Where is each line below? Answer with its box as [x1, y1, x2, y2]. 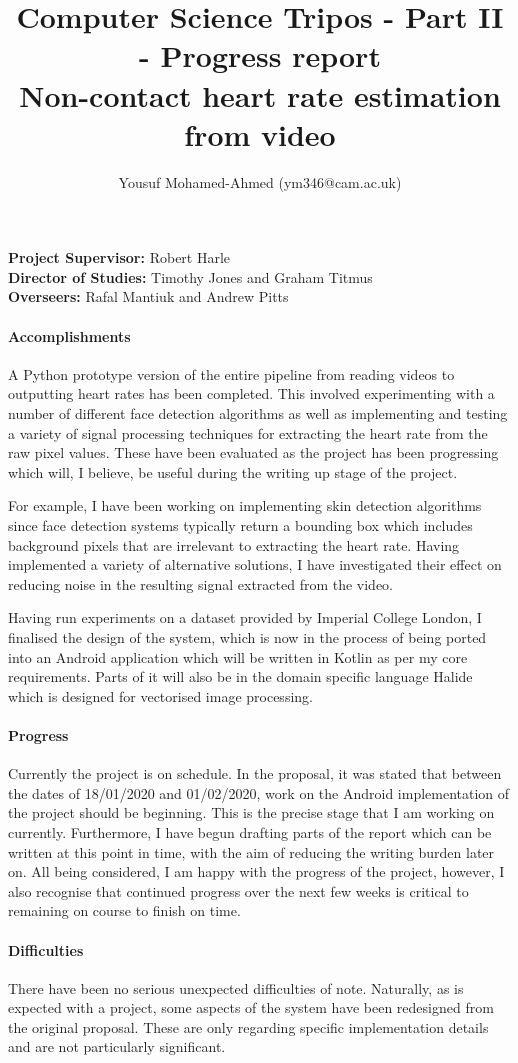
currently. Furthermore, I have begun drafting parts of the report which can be [8, 821, 492, 842]
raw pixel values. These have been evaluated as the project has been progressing [8, 442, 499, 463]
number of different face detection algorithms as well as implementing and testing [8, 403, 508, 424]
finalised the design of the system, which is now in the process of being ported [8, 626, 487, 647]
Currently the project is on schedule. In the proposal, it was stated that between [8, 763, 502, 784]
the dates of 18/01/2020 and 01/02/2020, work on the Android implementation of [8, 782, 510, 803]
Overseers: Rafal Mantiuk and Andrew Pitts [8, 286, 289, 307]
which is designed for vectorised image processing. [8, 685, 313, 706]
